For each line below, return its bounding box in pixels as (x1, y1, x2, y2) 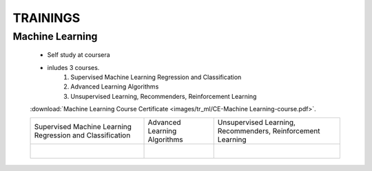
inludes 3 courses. (47, 63, 100, 71)
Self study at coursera (47, 51, 110, 59)
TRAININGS (12, 10, 81, 25)
